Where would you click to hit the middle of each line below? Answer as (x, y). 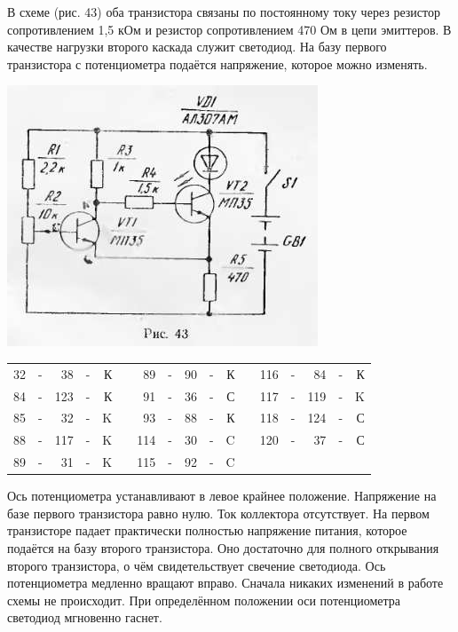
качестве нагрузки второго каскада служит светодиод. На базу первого (197, 47)
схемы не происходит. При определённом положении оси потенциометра (204, 600)
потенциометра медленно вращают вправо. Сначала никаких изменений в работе (225, 583)
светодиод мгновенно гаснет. (85, 617)
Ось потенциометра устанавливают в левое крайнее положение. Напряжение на (222, 496)
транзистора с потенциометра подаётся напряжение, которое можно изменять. (217, 63)
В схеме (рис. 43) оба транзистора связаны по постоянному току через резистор (224, 12)
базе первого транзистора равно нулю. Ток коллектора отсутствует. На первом (218, 513)
